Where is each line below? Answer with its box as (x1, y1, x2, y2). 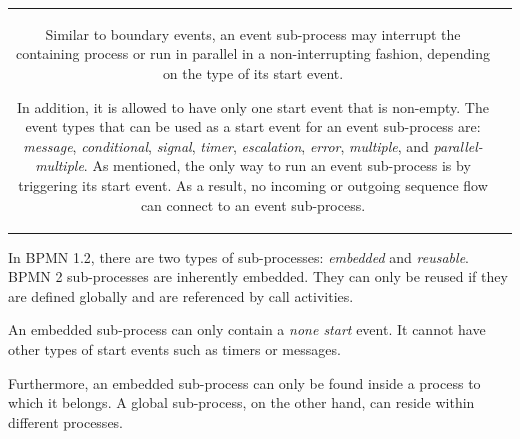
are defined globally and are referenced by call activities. (8, 285, 354, 306)
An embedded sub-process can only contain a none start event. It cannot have (8, 319, 486, 340)
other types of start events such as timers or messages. (8, 338, 341, 359)
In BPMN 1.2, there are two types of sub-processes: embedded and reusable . (8, 246, 469, 267)
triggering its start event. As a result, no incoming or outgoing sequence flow (18, 174, 488, 195)
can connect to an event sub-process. (140, 194, 366, 215)
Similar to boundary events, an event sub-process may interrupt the (45, 23, 461, 44)
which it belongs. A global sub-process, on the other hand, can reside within (8, 392, 475, 413)
